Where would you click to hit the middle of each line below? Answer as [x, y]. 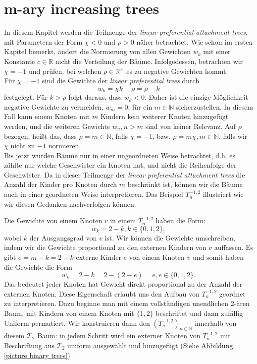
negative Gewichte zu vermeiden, [54, 106]
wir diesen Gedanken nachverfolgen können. [70, 204]
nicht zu [23, 146]
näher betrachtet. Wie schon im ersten [195, 41]
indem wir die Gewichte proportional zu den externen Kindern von [105, 247]
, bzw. [162, 136]
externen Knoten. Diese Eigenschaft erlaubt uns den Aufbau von [102, 293]
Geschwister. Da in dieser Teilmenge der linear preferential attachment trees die [125, 174]
